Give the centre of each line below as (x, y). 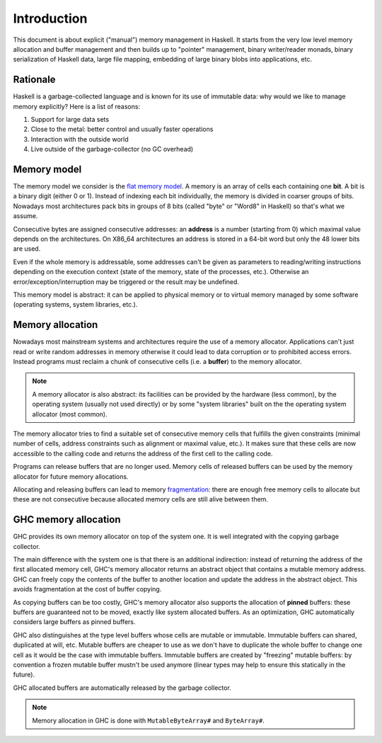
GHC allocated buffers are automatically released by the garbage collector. (122, 688)
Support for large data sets (70, 120)
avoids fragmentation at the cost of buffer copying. (87, 589)
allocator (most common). (70, 414)
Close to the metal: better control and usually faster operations (122, 129)
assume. (25, 216)
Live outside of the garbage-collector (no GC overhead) (112, 149)
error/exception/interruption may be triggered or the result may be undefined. (126, 282)
